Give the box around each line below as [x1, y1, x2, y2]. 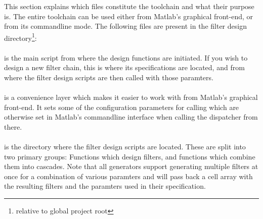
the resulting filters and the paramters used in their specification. [4, 181, 206, 191]
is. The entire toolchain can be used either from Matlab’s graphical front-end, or [4, 11, 253, 21]
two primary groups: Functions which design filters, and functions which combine [4, 151, 255, 161]
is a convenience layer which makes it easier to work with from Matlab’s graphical [4, 92, 258, 102]
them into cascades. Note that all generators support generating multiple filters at [4, 161, 258, 172]
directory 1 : [4, 31, 37, 43]
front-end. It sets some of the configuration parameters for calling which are [4, 101, 239, 112]
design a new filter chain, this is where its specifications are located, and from [4, 62, 245, 73]
